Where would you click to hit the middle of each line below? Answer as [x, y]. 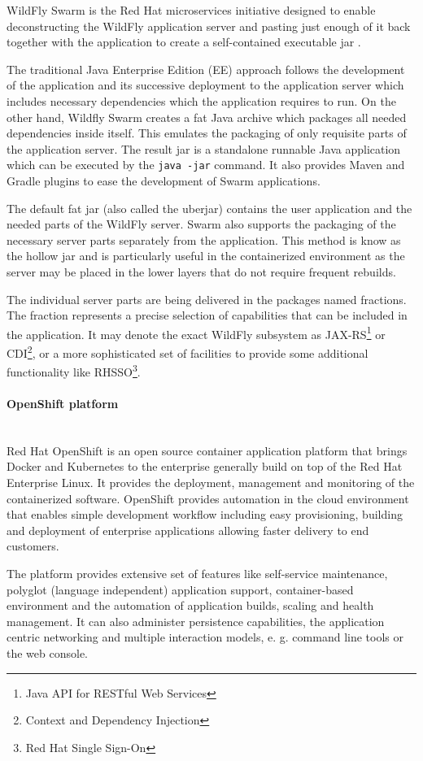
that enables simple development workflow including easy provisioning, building [205, 514]
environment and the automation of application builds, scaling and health [190, 605]
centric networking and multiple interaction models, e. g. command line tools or [205, 637]
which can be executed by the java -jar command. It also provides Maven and [206, 165]
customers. [33, 546]
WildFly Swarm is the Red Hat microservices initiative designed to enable [191, 10]
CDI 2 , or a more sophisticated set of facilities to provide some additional [188, 352]
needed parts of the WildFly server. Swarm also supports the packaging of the [201, 224]
